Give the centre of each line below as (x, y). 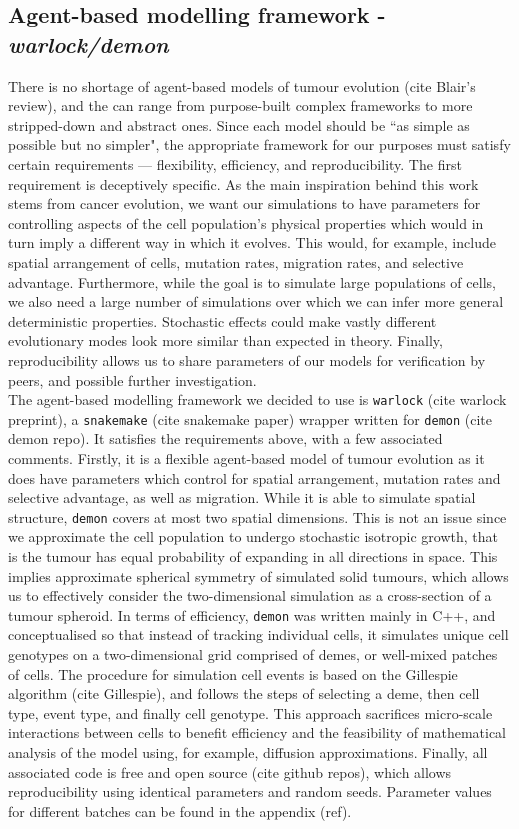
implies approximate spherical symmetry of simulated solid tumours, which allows (258, 575)
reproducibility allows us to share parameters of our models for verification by (247, 359)
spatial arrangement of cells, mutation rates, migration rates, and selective (236, 261)
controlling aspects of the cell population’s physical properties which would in (246, 222)
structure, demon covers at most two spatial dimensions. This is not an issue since (257, 516)
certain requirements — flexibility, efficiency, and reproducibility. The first (235, 163)
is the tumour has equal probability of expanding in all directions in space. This (253, 556)
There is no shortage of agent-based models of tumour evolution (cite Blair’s (242, 85)
